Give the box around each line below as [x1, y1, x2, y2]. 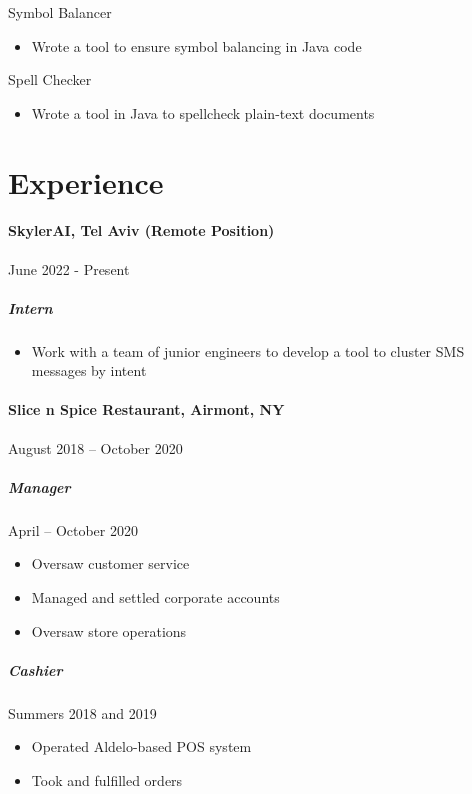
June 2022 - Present [8, 258, 130, 279]
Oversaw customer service [31, 553, 190, 574]
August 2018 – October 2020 [8, 437, 183, 458]
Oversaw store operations [31, 620, 187, 641]
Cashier [8, 659, 63, 680]
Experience [8, 161, 164, 202]
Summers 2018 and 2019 [8, 702, 157, 723]
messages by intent [31, 360, 147, 381]
